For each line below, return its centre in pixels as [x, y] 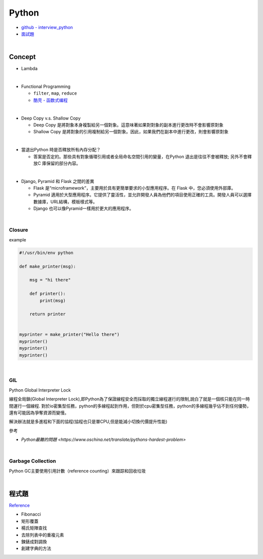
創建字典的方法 [36, 548]
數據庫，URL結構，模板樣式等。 [65, 201]
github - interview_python [47, 27]
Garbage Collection [32, 461]
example [18, 240]
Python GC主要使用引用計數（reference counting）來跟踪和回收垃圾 [77, 471]
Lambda [29, 69]
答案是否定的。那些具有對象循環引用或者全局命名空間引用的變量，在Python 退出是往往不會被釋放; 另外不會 [141, 157]
